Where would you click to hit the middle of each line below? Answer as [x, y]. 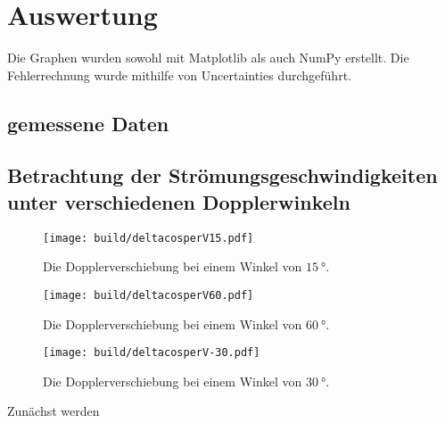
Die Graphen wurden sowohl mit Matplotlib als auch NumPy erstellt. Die [208, 58]
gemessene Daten [88, 123]
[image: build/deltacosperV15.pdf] [148, 238]
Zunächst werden [54, 411]
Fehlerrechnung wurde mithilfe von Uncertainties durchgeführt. [179, 75]
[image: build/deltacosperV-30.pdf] [152, 353]
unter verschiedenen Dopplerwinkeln [179, 201]
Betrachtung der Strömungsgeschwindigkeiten [222, 175]
